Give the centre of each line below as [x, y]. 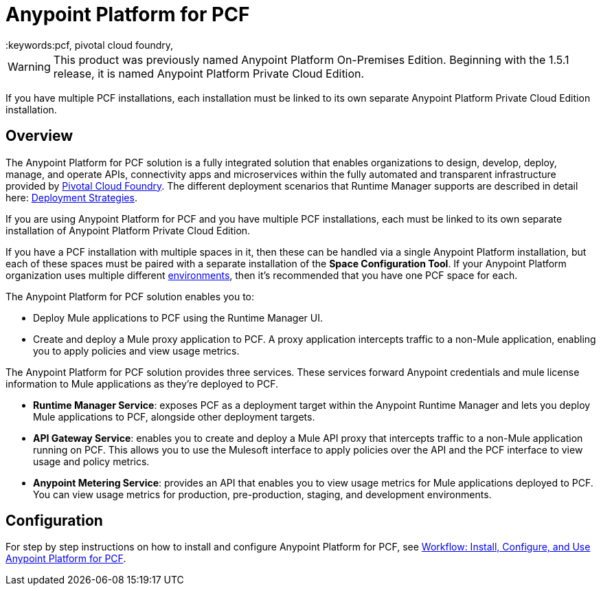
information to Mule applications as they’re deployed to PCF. [142, 383]
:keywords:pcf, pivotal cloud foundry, [90, 45]
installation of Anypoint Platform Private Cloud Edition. [128, 230]
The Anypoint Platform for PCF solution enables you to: [130, 296]
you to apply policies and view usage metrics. [136, 350]
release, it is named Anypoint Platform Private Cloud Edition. [209, 73]
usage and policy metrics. [91, 461]
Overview [39, 136]
